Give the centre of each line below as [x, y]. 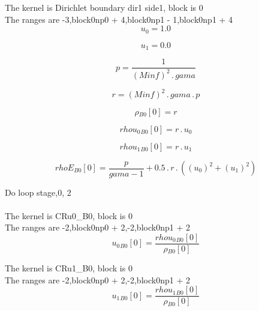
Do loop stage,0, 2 [38, 192]
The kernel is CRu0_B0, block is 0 [69, 215]
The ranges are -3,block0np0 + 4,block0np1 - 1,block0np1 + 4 [119, 19]
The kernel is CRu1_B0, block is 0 [69, 268]
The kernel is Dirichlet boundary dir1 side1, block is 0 [104, 7]
